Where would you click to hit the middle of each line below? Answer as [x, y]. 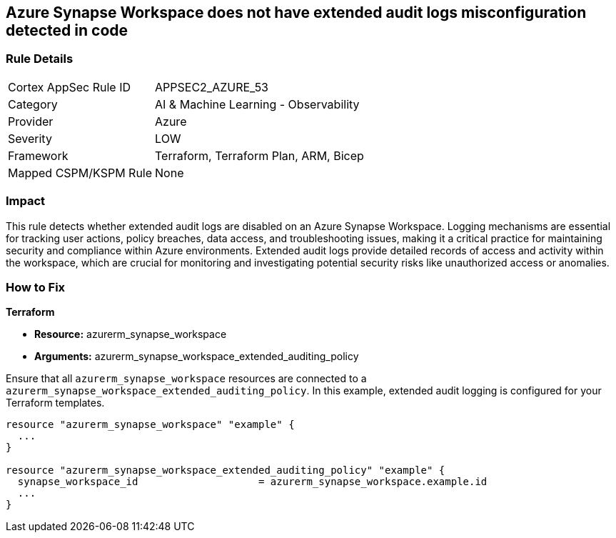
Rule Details [40, 59]
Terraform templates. [55, 403]
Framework [38, 155]
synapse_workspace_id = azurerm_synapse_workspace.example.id [252, 482]
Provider [31, 121]
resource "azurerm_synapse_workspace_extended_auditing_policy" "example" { [226, 470]
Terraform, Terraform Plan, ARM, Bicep [259, 155]
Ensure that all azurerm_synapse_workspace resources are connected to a [186, 379]
